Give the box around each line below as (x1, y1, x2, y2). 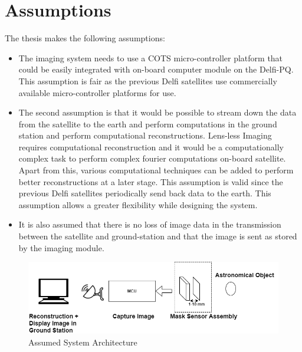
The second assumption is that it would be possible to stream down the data (18, 106, 297, 119)
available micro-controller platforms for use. (18, 86, 176, 98)
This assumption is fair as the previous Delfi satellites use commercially (18, 74, 277, 87)
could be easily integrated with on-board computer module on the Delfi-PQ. (18, 63, 294, 75)
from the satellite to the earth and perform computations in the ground (18, 117, 277, 130)
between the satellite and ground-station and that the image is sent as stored (18, 230, 297, 242)
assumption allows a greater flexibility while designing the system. (18, 198, 258, 210)
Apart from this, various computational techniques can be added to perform (18, 164, 294, 176)
